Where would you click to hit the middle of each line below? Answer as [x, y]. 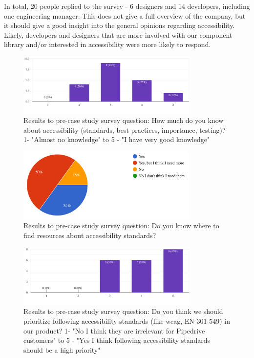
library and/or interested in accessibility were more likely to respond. [107, 44]
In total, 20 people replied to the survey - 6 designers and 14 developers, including [127, 6]
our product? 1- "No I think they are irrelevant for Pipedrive [114, 330]
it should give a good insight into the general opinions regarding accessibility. [119, 25]
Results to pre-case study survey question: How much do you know [124, 120]
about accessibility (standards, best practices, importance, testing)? [125, 130]
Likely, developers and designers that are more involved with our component [118, 35]
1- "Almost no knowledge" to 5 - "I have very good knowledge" [117, 139]
